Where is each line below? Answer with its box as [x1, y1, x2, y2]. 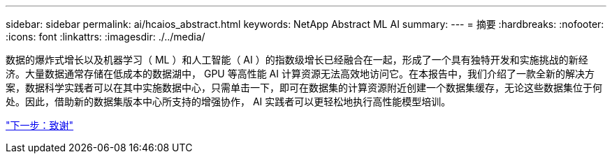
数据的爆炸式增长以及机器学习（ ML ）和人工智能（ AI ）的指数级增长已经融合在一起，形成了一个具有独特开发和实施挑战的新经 [6, 54, 588, 66]
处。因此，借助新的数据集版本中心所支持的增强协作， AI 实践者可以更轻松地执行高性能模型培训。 [6, 96, 451, 107]
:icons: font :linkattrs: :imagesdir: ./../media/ [6, 31, 205, 43]
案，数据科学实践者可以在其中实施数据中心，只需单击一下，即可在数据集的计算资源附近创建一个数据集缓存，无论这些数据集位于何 [6, 82, 602, 93]
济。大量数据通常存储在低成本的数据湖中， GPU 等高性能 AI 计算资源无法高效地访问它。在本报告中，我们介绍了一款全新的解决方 [6, 68, 595, 79]
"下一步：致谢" [6, 119, 74, 131]
